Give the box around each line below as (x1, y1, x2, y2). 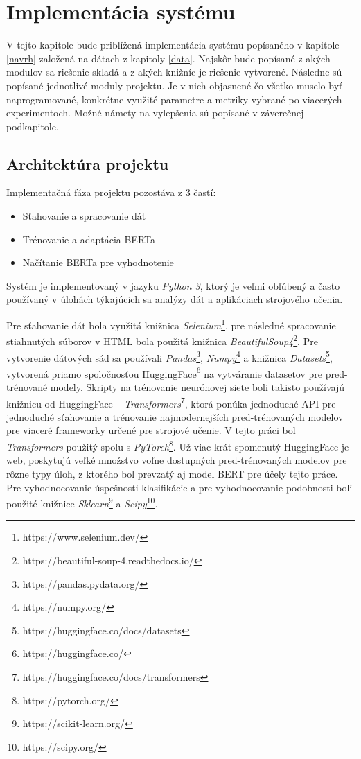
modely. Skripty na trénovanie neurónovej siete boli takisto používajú (50, 380, 345, 394)
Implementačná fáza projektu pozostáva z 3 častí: (6, 185, 216, 200)
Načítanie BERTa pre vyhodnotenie (22, 255, 174, 270)
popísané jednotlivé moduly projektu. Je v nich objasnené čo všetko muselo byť (6, 78, 343, 92)
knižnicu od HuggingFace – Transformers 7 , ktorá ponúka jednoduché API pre (6, 394, 336, 410)
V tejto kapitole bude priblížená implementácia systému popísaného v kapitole (6, 37, 340, 52)
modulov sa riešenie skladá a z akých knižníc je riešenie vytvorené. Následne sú (6, 64, 342, 79)
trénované (6, 380, 48, 394)
